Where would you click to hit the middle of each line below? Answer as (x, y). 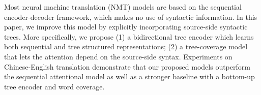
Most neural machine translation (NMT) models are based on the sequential (123, 7)
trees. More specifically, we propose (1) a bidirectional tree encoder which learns (129, 36)
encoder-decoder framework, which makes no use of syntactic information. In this (131, 17)
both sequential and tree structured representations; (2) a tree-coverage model (126, 46)
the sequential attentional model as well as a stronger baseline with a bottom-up (129, 76)
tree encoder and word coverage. (54, 86)
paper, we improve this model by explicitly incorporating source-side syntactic (126, 27)
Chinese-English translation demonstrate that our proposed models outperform (127, 66)
